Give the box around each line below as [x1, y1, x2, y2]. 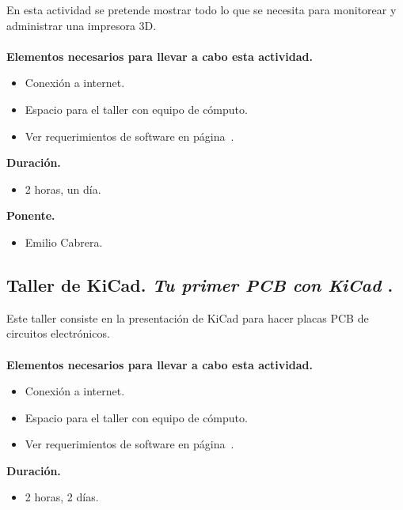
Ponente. [6, 207, 55, 224]
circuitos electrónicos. [6, 325, 110, 342]
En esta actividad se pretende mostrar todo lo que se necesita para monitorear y [6, 2, 397, 17]
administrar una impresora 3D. [6, 17, 157, 33]
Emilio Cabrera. [25, 233, 103, 250]
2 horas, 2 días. [25, 489, 99, 505]
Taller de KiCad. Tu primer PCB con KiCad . [6, 272, 393, 297]
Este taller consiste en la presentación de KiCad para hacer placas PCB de [6, 309, 369, 326]
